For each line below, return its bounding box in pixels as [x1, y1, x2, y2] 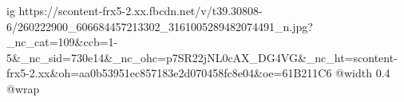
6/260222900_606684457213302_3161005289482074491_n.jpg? [6, 18, 313, 34]
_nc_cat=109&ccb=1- [6, 33, 118, 50]
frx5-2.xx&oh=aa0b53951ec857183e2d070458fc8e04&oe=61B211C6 [6, 65, 332, 81]
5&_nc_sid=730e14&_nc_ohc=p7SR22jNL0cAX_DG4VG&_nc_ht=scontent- [6, 49, 398, 65]
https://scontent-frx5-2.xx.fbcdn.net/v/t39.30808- [18, 2, 263, 18]
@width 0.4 [335, 65, 390, 81]
